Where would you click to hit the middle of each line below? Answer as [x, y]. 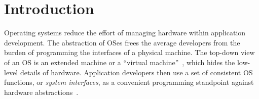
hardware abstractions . [41, 92]
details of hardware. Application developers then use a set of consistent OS [136, 72]
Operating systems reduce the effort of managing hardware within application [125, 33]
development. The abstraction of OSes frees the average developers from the [122, 42]
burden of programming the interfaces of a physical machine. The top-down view [129, 52]
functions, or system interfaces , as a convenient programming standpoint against [129, 82]
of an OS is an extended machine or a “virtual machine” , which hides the [120, 62]
